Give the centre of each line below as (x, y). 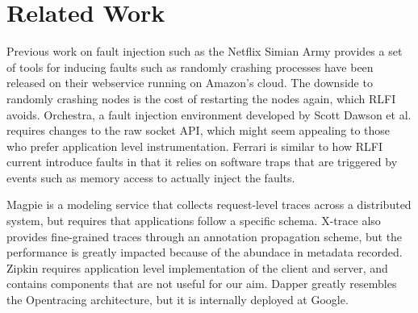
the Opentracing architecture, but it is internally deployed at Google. (178, 300)
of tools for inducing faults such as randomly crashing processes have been (190, 67)
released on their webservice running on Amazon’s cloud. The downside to (190, 83)
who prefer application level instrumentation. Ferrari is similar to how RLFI (195, 146)
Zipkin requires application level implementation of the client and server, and (197, 267)
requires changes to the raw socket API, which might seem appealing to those (199, 130)
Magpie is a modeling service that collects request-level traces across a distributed (209, 204)
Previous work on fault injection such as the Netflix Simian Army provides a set (205, 51)
